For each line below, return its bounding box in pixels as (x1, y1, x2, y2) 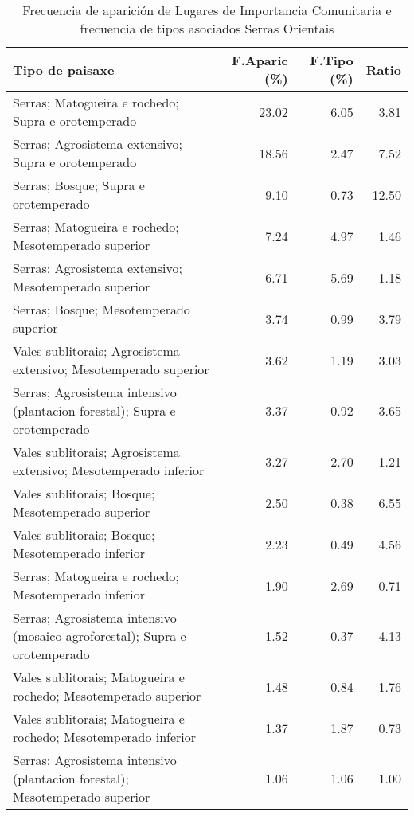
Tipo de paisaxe (13, 60, 115, 79)
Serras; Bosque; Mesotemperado (13, 300, 190, 318)
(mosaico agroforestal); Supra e (13, 627, 186, 645)
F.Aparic (232, 51, 288, 69)
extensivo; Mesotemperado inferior (13, 461, 205, 479)
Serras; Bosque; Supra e (13, 176, 145, 194)
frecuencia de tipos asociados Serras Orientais (80, 19, 334, 37)
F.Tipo (310, 51, 353, 69)
